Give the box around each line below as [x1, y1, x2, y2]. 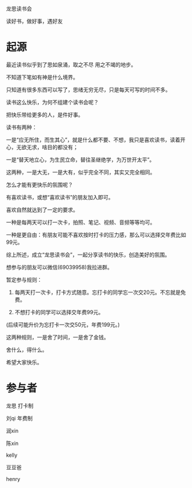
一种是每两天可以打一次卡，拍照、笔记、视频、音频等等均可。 [6, 219, 156, 226]
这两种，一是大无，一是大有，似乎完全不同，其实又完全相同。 [6, 169, 156, 176]
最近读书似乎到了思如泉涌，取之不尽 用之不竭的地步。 [6, 61, 136, 68]
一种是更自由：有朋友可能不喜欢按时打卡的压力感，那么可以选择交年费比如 [6, 231, 186, 238]
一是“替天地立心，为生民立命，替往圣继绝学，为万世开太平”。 [6, 156, 155, 163]
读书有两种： [6, 123, 37, 131]
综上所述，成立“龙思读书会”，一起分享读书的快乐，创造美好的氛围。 [6, 251, 170, 258]
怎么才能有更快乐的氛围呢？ [6, 181, 73, 188]
